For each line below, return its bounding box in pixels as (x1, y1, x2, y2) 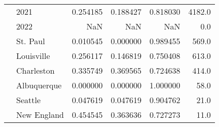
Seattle (16, 94, 41, 106)
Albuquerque (16, 79, 62, 91)
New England (16, 109, 64, 120)
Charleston (16, 65, 55, 76)
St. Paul (16, 35, 45, 47)
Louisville (16, 50, 50, 61)
